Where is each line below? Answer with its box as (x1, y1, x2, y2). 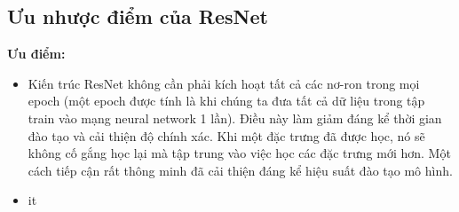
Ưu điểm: (7, 44, 66, 63)
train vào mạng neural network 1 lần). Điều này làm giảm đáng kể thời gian (28, 108, 442, 127)
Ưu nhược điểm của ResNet (7, 3, 268, 30)
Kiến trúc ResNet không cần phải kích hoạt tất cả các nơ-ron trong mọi (28, 74, 420, 92)
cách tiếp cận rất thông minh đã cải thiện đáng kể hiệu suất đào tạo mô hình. (28, 161, 453, 179)
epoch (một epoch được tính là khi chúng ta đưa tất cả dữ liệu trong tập (28, 91, 425, 110)
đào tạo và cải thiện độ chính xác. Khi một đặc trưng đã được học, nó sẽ (28, 126, 425, 145)
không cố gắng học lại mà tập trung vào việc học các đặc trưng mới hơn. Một (28, 144, 451, 162)
